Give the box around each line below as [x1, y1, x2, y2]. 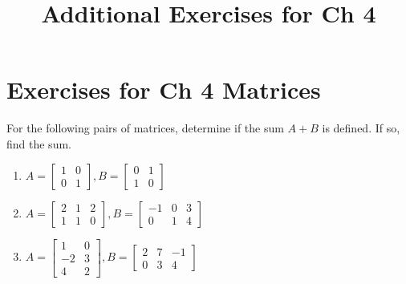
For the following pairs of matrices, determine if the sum [6, 120, 284, 136]
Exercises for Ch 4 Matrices [6, 73, 321, 106]
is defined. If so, [322, 120, 400, 136]
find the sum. [6, 135, 71, 152]
